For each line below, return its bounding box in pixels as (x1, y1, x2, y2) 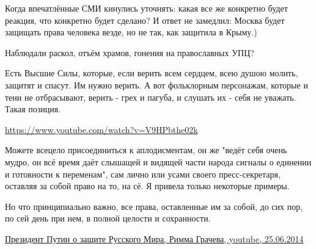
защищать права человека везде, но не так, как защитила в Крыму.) (5, 26, 257, 38)
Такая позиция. (5, 103, 61, 115)
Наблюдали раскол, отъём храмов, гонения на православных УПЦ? (5, 46, 254, 59)
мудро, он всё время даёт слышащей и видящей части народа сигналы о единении (5, 155, 312, 168)
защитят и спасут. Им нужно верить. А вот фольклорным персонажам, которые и (5, 78, 308, 91)
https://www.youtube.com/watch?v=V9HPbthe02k (5, 123, 198, 135)
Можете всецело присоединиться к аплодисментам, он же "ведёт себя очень (5, 143, 287, 156)
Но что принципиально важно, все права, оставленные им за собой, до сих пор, (5, 200, 303, 212)
